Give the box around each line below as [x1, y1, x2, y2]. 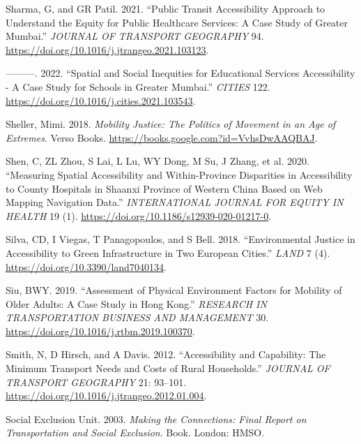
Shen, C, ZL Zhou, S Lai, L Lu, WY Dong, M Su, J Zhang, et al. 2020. [6, 154, 309, 168]
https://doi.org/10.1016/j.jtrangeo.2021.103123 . [6, 42, 209, 57]
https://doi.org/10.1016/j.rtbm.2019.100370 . [6, 323, 195, 338]
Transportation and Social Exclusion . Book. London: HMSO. [6, 425, 265, 440]
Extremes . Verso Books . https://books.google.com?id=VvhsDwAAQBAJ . [6, 130, 318, 145]
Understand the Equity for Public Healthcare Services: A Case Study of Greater [6, 15, 348, 29]
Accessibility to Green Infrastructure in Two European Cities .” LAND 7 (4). [6, 245, 330, 260]
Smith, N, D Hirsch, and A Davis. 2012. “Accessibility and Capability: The [6, 347, 326, 362]
